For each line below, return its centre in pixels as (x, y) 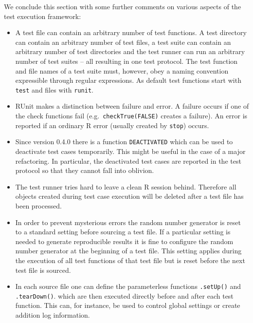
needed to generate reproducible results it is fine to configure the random (124, 241)
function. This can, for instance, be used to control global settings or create (128, 305)
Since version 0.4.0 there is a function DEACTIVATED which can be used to (124, 142)
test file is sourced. (43, 270)
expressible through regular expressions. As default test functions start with (128, 80)
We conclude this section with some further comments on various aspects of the (123, 6)
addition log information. (53, 315)
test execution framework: (43, 16)
